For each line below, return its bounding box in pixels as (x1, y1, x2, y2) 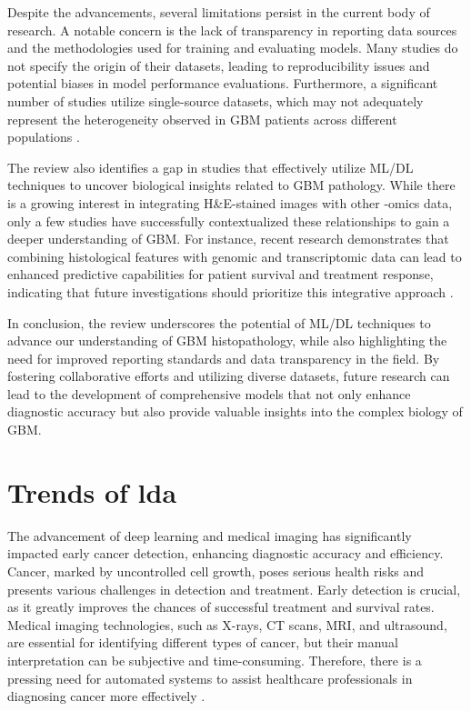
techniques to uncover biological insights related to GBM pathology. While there (7, 175, 456, 195)
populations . (7, 127, 80, 146)
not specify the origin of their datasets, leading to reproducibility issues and (7, 55, 430, 75)
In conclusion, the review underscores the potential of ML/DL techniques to (7, 313, 431, 332)
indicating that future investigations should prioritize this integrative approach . (7, 282, 454, 301)
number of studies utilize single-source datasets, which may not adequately (7, 91, 424, 110)
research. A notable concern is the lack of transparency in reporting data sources (7, 20, 457, 39)
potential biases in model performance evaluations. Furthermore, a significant (7, 74, 438, 93)
